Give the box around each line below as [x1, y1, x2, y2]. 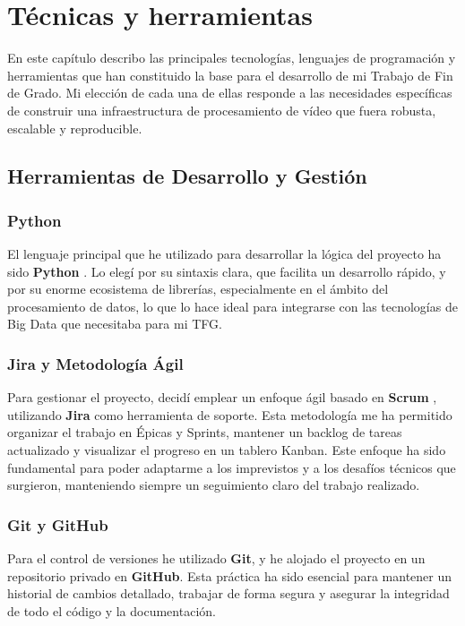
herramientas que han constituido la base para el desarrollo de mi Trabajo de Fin [7, 65, 453, 84]
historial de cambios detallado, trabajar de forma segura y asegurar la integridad [7, 584, 450, 603]
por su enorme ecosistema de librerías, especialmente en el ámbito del [7, 279, 389, 298]
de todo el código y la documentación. [7, 601, 216, 620]
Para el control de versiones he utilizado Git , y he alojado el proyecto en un [7, 549, 426, 568]
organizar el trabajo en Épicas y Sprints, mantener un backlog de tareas [7, 423, 402, 442]
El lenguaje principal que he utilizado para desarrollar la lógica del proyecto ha [7, 244, 442, 263]
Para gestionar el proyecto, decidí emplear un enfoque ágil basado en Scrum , [7, 388, 437, 407]
